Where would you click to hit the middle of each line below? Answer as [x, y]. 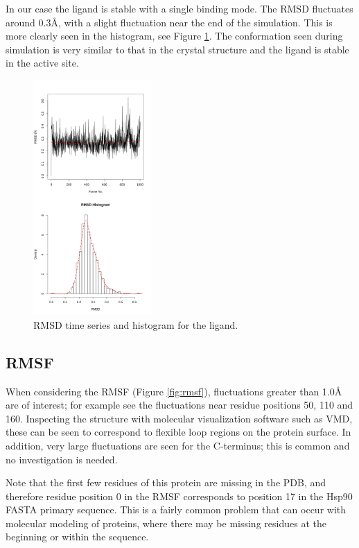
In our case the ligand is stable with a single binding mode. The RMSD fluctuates [179, 8]
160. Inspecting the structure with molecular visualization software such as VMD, [179, 418]
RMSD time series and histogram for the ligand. [136, 324]
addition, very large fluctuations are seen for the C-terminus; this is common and [178, 445]
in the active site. [42, 63]
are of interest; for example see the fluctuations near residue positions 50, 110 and [179, 405]
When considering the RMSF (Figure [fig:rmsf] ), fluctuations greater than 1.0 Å [174, 391]
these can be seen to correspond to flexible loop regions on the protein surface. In [178, 432]
